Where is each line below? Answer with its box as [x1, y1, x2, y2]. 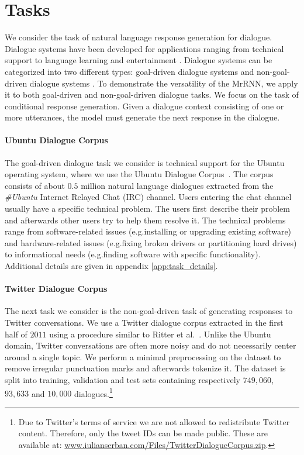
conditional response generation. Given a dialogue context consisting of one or [5, 99, 284, 112]
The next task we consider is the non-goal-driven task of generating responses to [5, 305, 293, 317]
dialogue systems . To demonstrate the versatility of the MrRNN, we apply [29, 77, 298, 89]
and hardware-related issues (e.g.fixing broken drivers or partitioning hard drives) [5, 236, 297, 249]
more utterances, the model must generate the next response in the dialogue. [5, 111, 280, 123]
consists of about [5, 179, 65, 191]
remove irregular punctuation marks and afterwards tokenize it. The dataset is [5, 362, 286, 374]
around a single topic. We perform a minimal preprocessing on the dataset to [5, 350, 281, 363]
